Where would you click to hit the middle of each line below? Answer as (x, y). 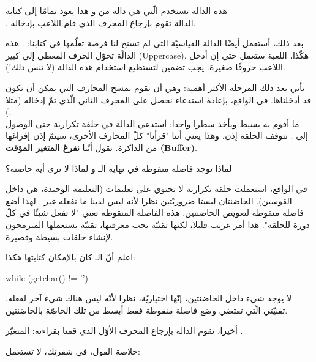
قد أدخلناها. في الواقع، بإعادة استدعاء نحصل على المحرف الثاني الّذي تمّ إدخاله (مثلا (159, 99)
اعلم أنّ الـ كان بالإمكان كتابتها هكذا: (70, 257)
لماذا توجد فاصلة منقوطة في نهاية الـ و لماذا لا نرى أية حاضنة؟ (119, 168)
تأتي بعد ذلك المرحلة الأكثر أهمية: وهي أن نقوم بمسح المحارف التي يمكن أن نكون (155, 87)
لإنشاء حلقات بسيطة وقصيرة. (59, 236)
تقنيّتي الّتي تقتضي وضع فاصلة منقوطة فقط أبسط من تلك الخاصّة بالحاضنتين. (147, 310)
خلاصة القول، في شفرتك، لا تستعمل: (73, 351)
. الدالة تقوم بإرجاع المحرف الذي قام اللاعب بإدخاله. (101, 22)
